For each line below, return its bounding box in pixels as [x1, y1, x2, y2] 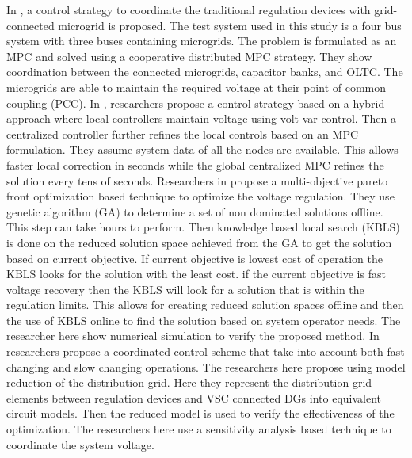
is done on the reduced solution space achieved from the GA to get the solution [6, 234, 392, 250]
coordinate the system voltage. [6, 436, 154, 452]
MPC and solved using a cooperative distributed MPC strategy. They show [6, 48, 372, 64]
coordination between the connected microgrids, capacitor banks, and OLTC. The [6, 63, 403, 80]
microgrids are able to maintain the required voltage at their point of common [6, 78, 387, 95]
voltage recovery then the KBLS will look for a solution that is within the [6, 281, 364, 297]
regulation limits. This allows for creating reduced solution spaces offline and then [6, 296, 404, 313]
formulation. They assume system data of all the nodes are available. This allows [6, 141, 399, 158]
